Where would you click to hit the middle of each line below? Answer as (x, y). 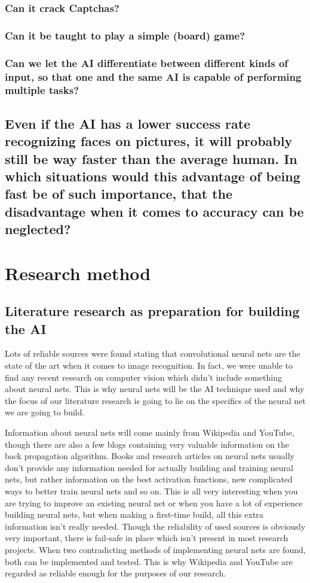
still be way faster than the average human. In (151, 158)
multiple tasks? (42, 90)
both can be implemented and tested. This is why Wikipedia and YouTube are (149, 561)
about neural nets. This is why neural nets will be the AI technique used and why (155, 389)
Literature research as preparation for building (152, 311)
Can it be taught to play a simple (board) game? (125, 35)
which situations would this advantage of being (153, 176)
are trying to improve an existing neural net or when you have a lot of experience (154, 502)
